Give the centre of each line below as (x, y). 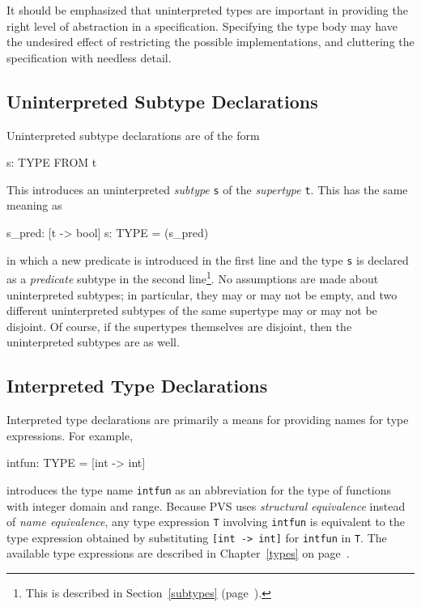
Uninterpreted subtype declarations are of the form (133, 135)
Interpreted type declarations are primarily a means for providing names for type (208, 420)
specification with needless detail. (89, 57)
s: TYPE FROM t (52, 162)
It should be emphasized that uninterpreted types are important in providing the (207, 10)
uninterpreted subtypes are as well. (93, 342)
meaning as (34, 205)
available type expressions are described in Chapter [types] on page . (178, 553)
